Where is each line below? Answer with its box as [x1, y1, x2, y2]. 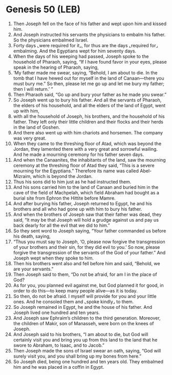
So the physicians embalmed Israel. [13, 37, 89, 43]
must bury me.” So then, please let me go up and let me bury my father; [13, 81, 164, 87]
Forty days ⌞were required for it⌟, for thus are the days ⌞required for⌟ [13, 42, 158, 48]
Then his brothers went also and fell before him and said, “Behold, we [13, 260, 160, 266]
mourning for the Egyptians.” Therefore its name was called [13, 168, 139, 174]
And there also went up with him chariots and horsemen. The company [13, 129, 163, 135]
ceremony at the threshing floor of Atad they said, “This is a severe [13, 162, 155, 168]
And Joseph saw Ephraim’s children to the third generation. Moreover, [13, 314, 161, 321]
